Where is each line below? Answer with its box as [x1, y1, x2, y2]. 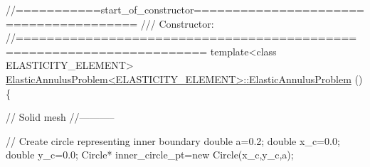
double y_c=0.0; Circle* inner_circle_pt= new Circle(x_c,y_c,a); [6, 147, 294, 162]
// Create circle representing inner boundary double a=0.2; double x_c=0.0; [6, 133, 340, 148]
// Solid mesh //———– [6, 109, 115, 124]
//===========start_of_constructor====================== [6, 2, 364, 16]
